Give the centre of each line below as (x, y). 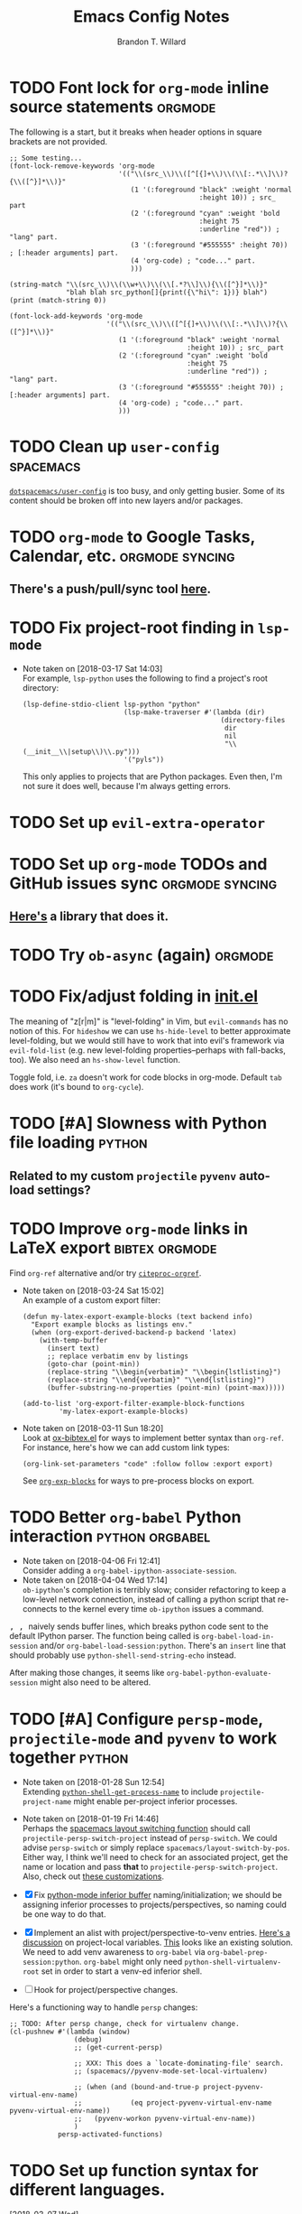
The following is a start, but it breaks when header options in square (136, 132)
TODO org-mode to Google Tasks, (132, 537)
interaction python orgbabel (110, 1536)
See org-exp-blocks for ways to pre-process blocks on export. (138, 1480)
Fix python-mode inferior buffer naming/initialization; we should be (158, 1895)
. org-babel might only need (131, 1962)
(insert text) (73, 1348)
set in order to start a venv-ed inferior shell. (122, 1971)
